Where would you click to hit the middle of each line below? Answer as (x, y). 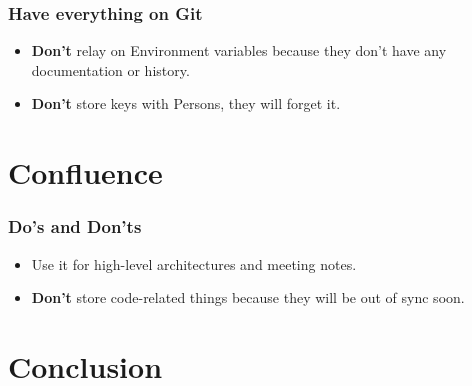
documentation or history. (110, 69)
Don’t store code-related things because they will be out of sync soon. (248, 297)
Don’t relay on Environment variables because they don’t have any (239, 50)
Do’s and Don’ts (75, 226)
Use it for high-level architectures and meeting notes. (194, 263)
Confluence (85, 172)
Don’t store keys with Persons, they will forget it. (186, 103)
